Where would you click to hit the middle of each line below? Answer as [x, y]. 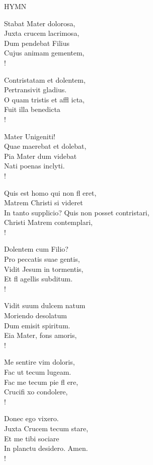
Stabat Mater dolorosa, [40, 23]
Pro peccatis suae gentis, [42, 259]
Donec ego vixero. [31, 418]
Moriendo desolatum [35, 315]
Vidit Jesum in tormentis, [44, 269]
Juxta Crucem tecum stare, [46, 428]
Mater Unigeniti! [30, 136]
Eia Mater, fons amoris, [41, 335]
